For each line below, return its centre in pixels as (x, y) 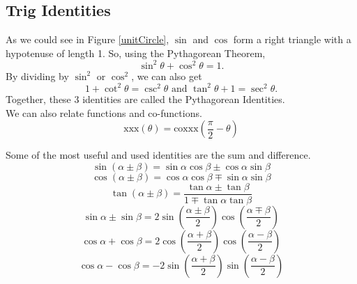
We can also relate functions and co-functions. (104, 112)
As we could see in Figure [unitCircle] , (88, 39)
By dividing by (37, 76)
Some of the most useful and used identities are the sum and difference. (158, 155)
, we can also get (167, 76)
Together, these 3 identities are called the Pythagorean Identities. (145, 98)
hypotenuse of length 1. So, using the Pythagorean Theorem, (136, 53)
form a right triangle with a (292, 39)
